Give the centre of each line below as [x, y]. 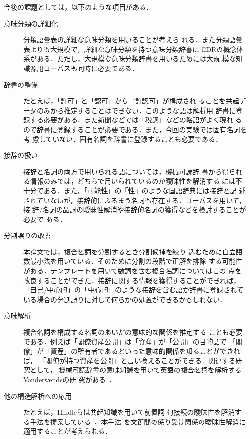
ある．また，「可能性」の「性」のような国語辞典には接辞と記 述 [145, 190]
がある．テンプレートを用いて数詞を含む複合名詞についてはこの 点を [133, 271]
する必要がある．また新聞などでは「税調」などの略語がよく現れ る [136, 120]
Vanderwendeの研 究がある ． [70, 379]
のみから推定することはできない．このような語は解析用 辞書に [136, 110]
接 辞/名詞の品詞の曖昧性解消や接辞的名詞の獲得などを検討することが [135, 210]
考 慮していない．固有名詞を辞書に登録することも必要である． [123, 139]
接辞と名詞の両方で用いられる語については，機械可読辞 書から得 [126, 171]
